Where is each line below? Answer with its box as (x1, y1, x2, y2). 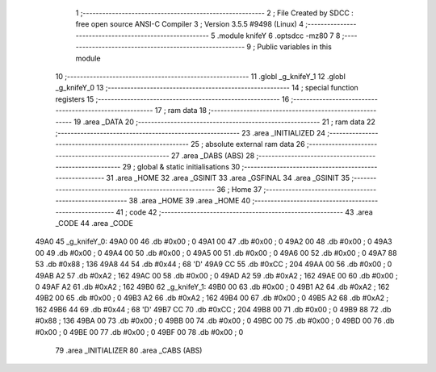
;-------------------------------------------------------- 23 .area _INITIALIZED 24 (55, 127, 326, 137)
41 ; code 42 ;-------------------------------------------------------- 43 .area (115, 207, 373, 217)
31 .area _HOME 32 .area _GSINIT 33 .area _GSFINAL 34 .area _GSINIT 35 (106, 173, 350, 183)
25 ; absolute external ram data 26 (190, 140, 306, 149)
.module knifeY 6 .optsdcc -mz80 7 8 (216, 31, 341, 40)
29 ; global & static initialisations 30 (122, 162, 241, 172)
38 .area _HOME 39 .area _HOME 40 (128, 196, 250, 206)
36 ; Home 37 (216, 184, 262, 194)
